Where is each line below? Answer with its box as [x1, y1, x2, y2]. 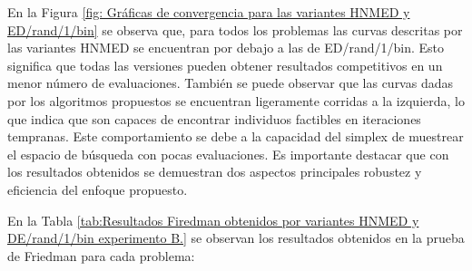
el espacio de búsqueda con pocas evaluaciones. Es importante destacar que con [7, 144, 449, 163]
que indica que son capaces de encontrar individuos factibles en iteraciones [7, 109, 421, 128]
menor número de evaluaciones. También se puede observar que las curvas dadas [7, 73, 453, 92]
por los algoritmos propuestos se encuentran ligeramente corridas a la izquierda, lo [7, 91, 465, 110]
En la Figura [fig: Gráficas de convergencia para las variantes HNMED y [7, 3, 410, 21]
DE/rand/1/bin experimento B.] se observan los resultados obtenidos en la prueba [7, 228, 465, 247]
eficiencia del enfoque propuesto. [7, 179, 188, 198]
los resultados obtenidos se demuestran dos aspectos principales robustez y [7, 162, 422, 181]
